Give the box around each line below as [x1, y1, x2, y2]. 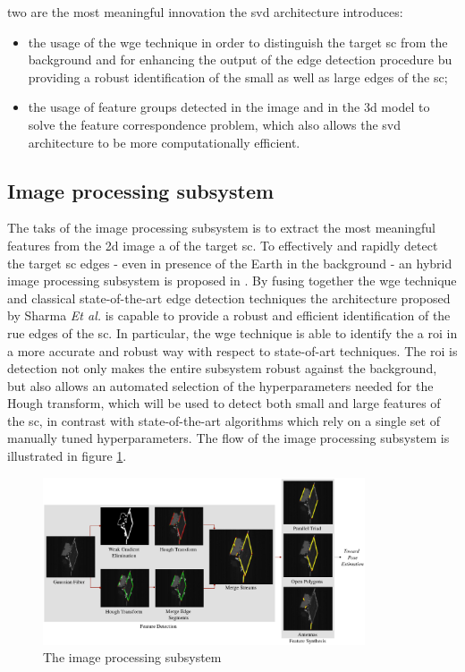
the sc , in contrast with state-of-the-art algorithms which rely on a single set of [7, 411, 440, 430]
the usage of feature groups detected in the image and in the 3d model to [28, 98, 430, 116]
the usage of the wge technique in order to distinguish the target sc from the [28, 32, 448, 51]
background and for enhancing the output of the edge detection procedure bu [28, 50, 452, 69]
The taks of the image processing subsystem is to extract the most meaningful [7, 218, 435, 237]
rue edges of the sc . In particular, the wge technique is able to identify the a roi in [7, 323, 458, 342]
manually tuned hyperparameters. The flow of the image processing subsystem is [7, 429, 450, 447]
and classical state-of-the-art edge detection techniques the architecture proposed [7, 288, 451, 307]
